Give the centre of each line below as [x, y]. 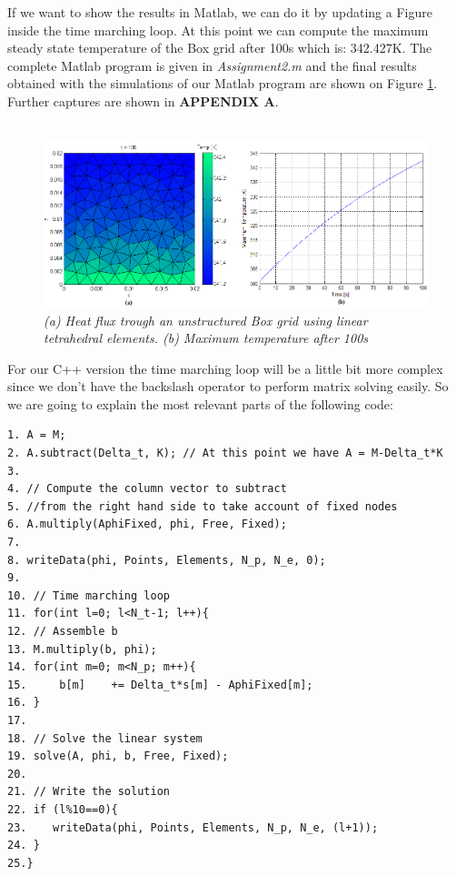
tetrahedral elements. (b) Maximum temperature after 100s [206, 338]
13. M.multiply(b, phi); [82, 649]
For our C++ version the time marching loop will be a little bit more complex [225, 368]
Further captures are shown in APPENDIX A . [143, 101]
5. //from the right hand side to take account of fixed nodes [203, 506]
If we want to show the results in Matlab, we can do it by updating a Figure [220, 12]
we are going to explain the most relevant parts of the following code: [200, 403]
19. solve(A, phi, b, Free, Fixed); [118, 756]
